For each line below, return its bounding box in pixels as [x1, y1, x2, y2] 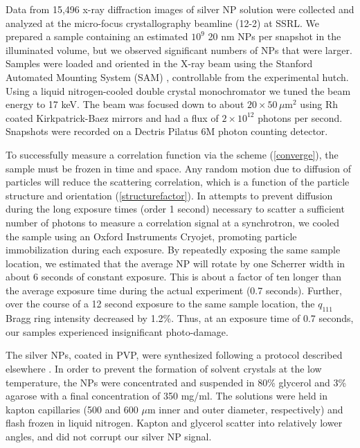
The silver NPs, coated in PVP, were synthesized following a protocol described [6, 348, 343, 362]
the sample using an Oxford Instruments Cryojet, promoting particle [6, 229, 297, 243]
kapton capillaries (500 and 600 [6, 402, 138, 416]
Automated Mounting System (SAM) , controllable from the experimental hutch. [6, 69, 349, 84]
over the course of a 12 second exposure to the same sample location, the [6, 296, 315, 311]
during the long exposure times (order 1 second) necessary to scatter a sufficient [6, 201, 345, 216]
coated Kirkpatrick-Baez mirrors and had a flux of [6, 110, 219, 125]
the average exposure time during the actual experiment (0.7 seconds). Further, [6, 283, 342, 297]
